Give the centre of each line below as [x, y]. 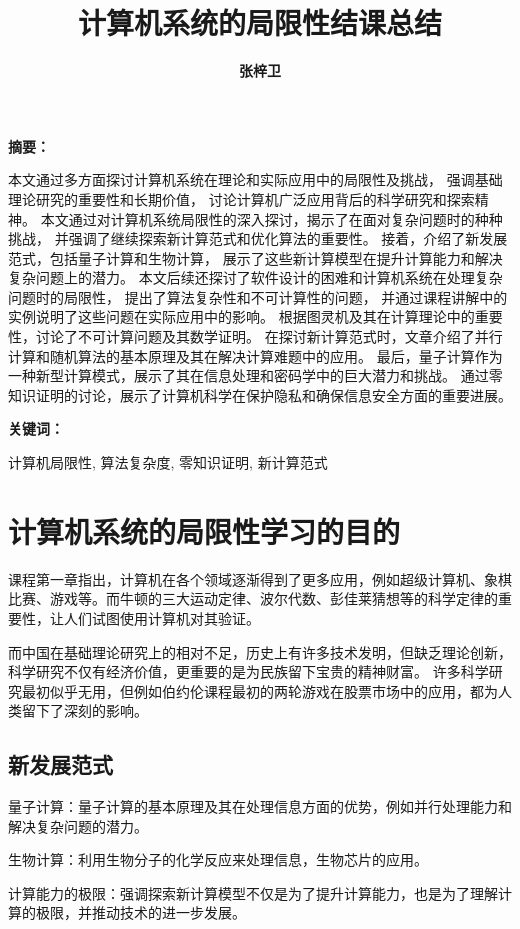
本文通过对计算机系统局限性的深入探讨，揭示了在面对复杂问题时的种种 [271, 218]
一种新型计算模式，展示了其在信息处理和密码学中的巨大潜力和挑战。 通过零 [255, 375]
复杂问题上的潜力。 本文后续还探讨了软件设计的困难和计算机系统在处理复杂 [255, 277]
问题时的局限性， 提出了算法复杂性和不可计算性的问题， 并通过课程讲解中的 [258, 296]
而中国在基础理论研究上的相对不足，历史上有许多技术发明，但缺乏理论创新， [260, 651]
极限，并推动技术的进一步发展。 [140, 912]
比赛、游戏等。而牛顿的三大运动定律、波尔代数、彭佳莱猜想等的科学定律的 [253, 598]
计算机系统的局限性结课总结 [259, 22]
